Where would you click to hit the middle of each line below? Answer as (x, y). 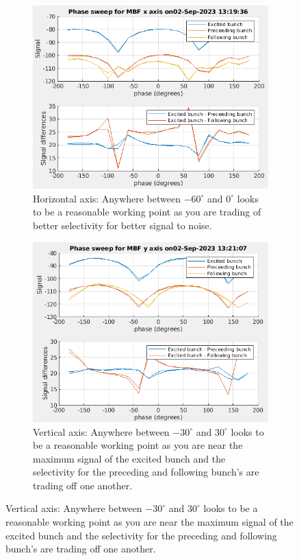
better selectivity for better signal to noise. (122, 225)
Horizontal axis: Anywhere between (107, 198)
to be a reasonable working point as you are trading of (147, 212)
